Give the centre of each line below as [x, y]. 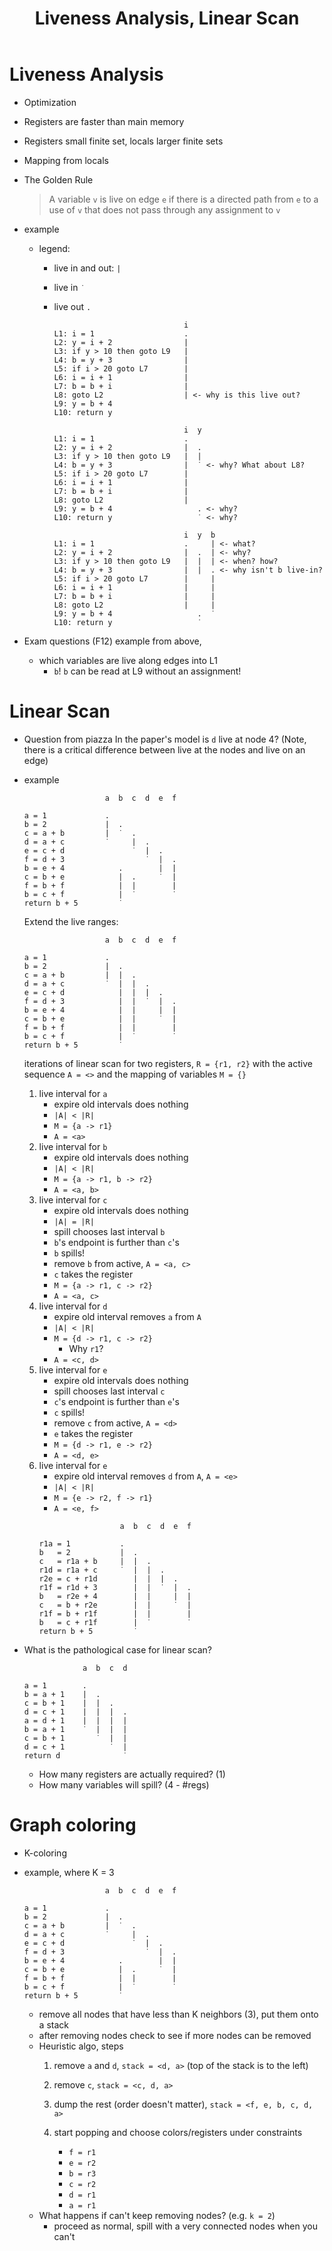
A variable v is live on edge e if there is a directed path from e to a [183, 199]
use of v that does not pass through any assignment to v [164, 209]
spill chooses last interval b [109, 1231]
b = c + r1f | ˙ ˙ [115, 1622]
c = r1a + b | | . [95, 1561]
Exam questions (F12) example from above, [112, 641]
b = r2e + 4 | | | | [115, 1596]
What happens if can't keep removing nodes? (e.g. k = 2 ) [157, 2215]
